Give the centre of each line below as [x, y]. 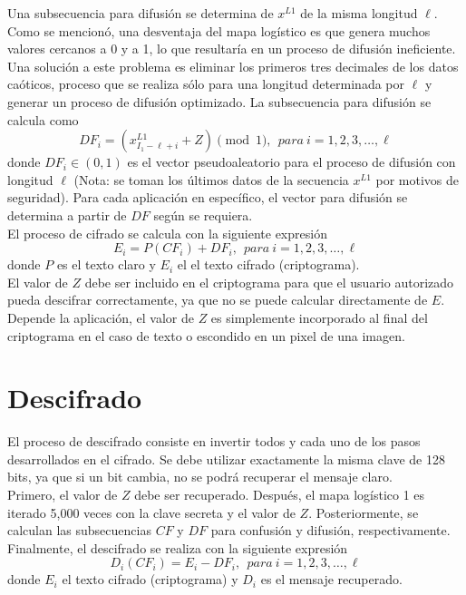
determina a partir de [67, 215]
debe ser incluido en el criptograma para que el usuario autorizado [269, 282]
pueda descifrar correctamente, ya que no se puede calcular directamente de [218, 300]
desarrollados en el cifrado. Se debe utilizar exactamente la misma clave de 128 [226, 458]
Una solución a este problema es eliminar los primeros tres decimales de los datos [233, 66]
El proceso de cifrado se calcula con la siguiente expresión [167, 233]
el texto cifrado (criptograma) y [150, 579]
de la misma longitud [359, 13]
